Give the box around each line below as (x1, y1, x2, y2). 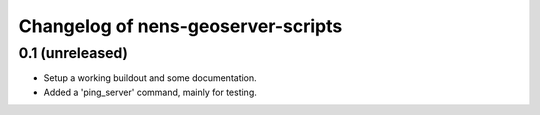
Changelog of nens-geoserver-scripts (18, 15, 343, 37)
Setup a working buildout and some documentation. (43, 72, 257, 84)
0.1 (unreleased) (18, 44, 129, 62)
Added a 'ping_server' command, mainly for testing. (43, 86, 257, 98)
